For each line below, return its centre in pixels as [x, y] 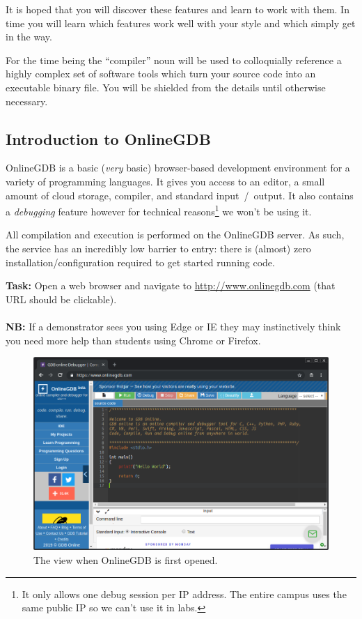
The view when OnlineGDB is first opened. [126, 560]
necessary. [27, 101]
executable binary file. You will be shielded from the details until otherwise [166, 87]
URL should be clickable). [61, 299]
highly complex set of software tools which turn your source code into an [161, 74]
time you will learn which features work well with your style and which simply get [181, 23]
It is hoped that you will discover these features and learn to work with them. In [178, 9]
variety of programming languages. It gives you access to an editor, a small [165, 181]
